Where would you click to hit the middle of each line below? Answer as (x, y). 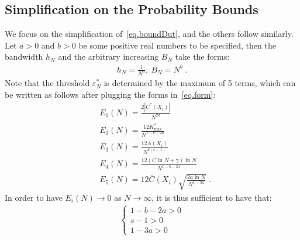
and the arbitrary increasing (108, 56)
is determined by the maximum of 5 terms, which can (200, 83)
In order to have (34, 197)
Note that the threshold (47, 83)
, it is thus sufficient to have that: (212, 197)
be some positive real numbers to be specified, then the (177, 45)
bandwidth (24, 56)
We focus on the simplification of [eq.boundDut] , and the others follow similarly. (149, 34)
